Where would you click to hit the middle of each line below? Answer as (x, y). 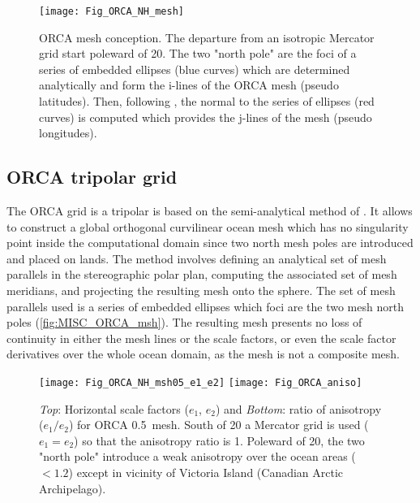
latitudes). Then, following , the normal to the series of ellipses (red (207, 101)
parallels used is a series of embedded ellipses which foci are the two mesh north (205, 306)
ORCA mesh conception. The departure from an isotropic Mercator (207, 37)
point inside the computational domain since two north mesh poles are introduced (210, 243)
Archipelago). (73, 488)
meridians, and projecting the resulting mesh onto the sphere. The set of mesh (201, 290)
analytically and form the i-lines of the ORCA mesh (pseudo (189, 85)
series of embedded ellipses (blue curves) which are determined (195, 69)
